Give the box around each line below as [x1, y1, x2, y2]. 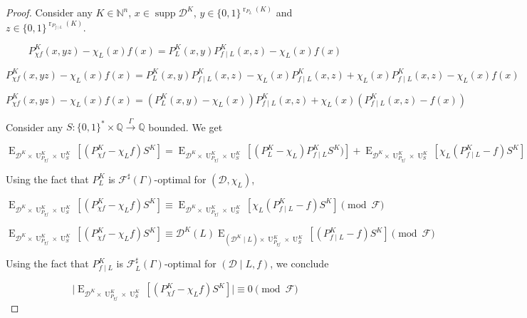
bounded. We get [148, 119, 223, 134]
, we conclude [270, 256, 329, 271]
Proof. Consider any [6, 5, 93, 20]
